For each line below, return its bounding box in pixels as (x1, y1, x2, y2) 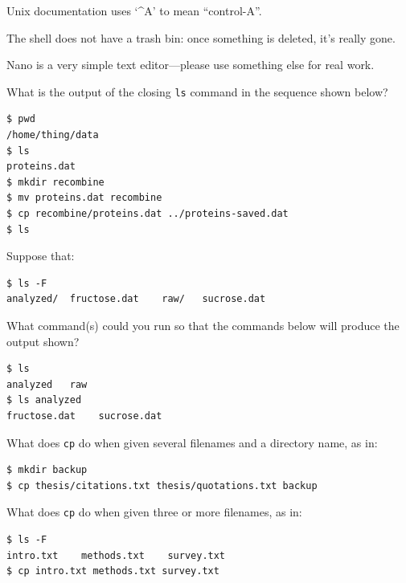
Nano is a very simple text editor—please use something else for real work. (6, 56, 375, 73)
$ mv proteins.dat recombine (6, 192, 162, 204)
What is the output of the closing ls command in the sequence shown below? (6, 83, 388, 100)
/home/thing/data (6, 129, 99, 141)
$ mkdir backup (6, 464, 88, 476)
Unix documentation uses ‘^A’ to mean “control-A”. (6, 2, 262, 18)
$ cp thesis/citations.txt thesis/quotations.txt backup (6, 479, 318, 491)
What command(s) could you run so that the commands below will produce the (6, 316, 400, 333)
